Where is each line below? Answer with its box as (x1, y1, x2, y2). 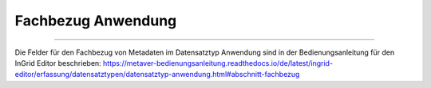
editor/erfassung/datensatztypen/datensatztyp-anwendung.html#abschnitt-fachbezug (14, 70, 300, 79)
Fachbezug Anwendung (14, 12, 177, 29)
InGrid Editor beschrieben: (14, 58, 101, 67)
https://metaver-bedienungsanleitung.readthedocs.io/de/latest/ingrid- (102, 58, 334, 67)
